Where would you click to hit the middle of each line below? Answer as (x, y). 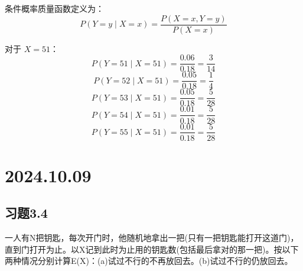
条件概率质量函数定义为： (54, 8)
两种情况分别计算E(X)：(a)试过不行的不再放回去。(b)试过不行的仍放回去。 (149, 261)
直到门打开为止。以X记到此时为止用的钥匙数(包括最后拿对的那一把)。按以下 (152, 249)
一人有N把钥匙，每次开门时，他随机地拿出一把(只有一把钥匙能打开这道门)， (152, 238)
